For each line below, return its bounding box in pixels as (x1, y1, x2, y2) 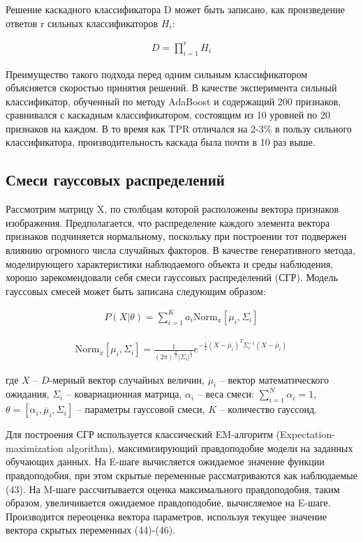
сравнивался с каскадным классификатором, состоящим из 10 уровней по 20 (6, 107, 330, 122)
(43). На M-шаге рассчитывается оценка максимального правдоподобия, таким (6, 481, 340, 496)
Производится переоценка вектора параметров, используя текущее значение (6, 509, 327, 523)
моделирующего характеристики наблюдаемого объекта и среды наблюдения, (6, 256, 334, 271)
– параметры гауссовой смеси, (76, 402, 205, 416)
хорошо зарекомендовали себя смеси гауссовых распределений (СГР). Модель (6, 270, 338, 285)
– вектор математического (219, 372, 329, 386)
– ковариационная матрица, (66, 386, 182, 401)
